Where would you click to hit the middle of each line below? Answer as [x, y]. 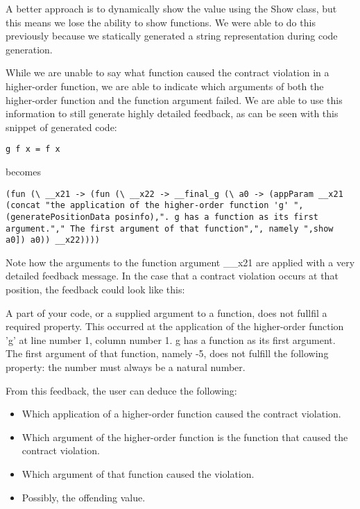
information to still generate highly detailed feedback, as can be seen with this [172, 113]
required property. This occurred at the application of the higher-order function [175, 326]
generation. [29, 49]
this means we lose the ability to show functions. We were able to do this [161, 22]
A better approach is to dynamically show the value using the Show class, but [171, 8]
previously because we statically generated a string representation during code [172, 36]
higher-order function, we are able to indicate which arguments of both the [165, 86]
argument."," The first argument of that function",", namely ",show [170, 228]
